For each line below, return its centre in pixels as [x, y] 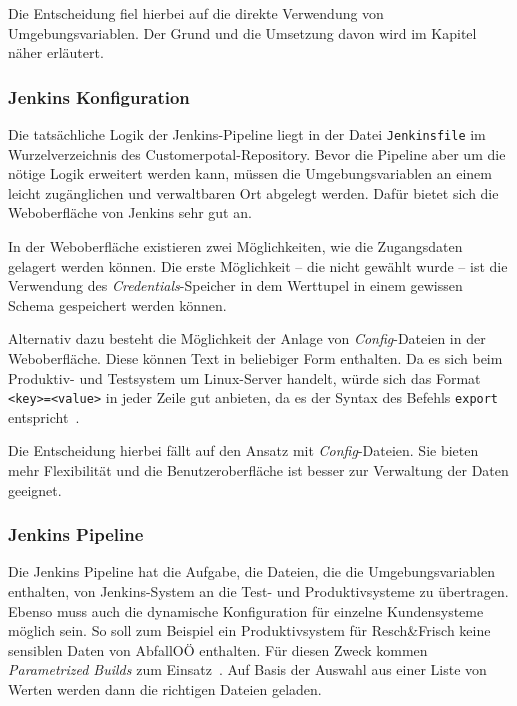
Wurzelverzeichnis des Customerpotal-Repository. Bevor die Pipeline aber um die [257, 153]
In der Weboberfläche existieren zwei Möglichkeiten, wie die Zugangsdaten [235, 246]
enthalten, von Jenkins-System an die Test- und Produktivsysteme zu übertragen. [258, 591]
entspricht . [44, 416]
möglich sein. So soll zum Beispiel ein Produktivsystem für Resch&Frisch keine [249, 630]
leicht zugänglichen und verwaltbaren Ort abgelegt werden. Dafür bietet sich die [253, 192]
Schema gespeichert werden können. [117, 304]
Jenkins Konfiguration [99, 96]
